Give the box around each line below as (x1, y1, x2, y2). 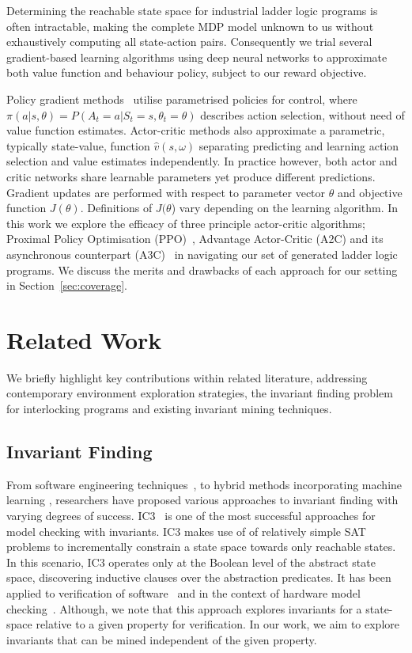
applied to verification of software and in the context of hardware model (6, 584, 361, 601)
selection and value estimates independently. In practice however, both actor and (6, 153, 398, 169)
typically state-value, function (6, 137, 150, 154)
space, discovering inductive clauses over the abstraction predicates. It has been (6, 569, 391, 586)
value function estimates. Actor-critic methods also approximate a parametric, (6, 122, 385, 139)
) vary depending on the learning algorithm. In (171, 199, 399, 216)
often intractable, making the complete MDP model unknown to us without (6, 17, 374, 34)
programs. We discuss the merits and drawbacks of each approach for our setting (6, 261, 398, 278)
